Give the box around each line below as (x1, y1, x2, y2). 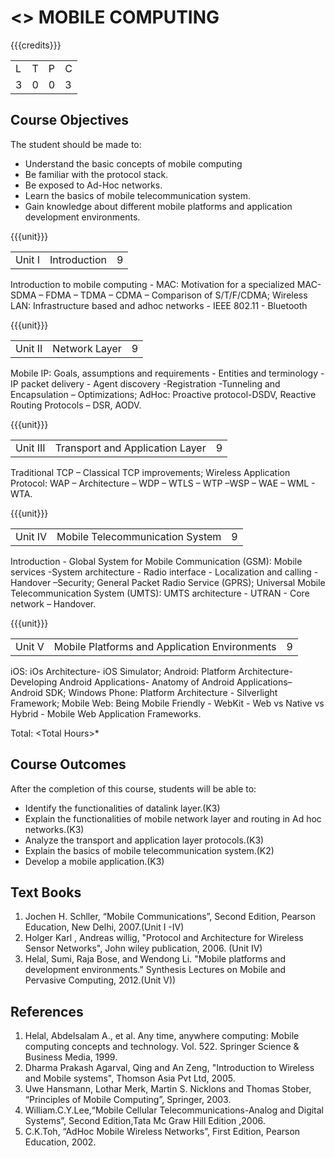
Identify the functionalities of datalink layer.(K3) (24, 802, 221, 814)
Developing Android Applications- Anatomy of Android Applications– (10, 676, 293, 688)
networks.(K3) (24, 823, 85, 835)
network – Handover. (10, 597, 97, 610)
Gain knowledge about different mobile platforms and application (24, 200, 293, 212)
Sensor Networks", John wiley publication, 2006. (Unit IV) (24, 942, 263, 955)
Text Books (10, 884, 82, 901)
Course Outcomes (10, 756, 127, 773)
